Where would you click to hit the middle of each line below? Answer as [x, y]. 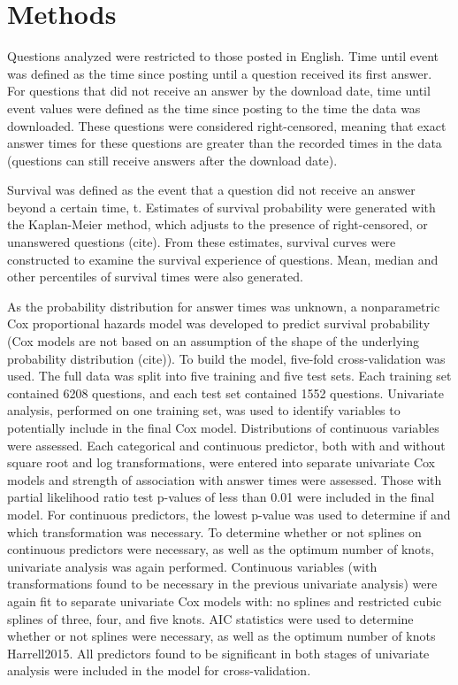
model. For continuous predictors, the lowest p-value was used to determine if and [229, 514]
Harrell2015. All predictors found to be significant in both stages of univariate [218, 653]
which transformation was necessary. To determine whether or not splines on [214, 531]
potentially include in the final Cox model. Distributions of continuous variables [223, 427]
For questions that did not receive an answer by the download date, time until [219, 91]
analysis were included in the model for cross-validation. [159, 670]
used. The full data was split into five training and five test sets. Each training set [229, 376]
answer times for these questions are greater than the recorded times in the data [225, 143]
